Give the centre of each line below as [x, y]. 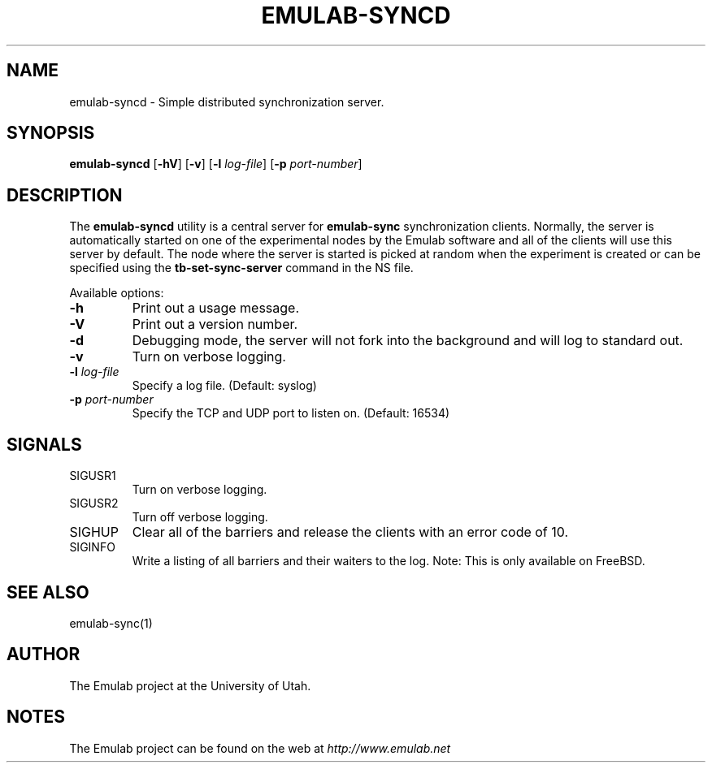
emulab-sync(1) [111, 623]
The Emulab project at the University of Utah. [190, 685]
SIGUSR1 [93, 476]
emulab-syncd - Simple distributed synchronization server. [227, 102]
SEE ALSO [48, 592]
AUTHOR [43, 655]
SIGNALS [44, 444]
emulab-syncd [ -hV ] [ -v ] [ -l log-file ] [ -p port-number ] [216, 164]
